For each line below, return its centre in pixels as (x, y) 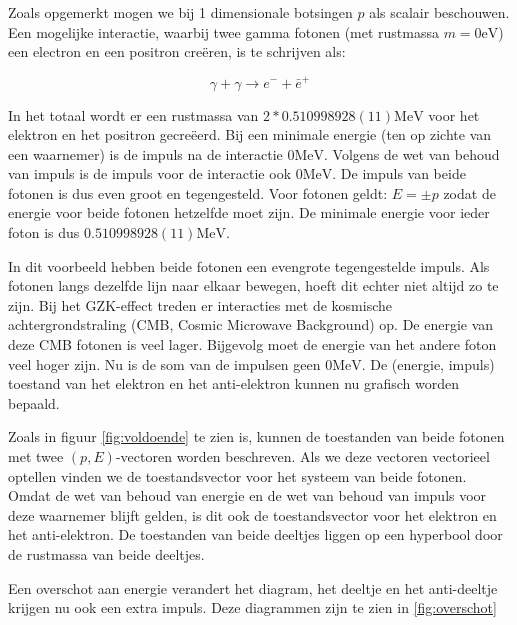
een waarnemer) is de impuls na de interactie (145, 153)
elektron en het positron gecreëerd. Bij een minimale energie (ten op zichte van (250, 134)
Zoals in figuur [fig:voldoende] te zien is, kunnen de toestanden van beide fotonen (256, 436)
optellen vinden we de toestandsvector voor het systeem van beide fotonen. (237, 475)
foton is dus (44, 232)
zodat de (469, 192)
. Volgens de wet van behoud (412, 153)
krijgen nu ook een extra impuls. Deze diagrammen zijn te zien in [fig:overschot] (252, 607)
